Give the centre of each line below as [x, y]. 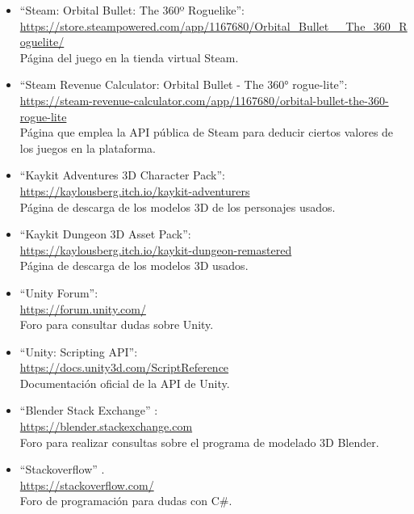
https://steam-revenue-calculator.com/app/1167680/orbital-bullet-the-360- [204, 100]
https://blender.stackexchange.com [106, 426]
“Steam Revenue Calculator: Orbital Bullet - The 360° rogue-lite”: [184, 84]
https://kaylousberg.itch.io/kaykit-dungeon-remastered [156, 249]
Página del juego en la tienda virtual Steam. [129, 57]
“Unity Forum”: [59, 292]
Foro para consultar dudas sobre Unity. [117, 324]
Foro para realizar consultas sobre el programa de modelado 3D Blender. [199, 442]
